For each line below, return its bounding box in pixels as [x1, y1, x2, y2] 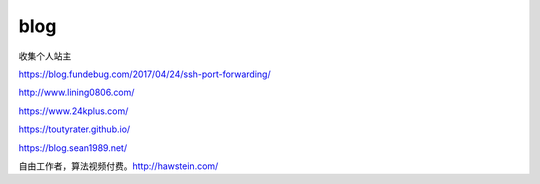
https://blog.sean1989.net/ [18, 141, 128, 154]
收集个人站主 [18, 50, 72, 62]
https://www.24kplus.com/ [18, 105, 129, 117]
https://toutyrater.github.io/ [18, 123, 131, 135]
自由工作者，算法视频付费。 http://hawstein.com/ [18, 160, 219, 172]
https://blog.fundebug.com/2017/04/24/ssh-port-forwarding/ [18, 68, 271, 80]
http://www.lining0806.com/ [18, 86, 135, 99]
